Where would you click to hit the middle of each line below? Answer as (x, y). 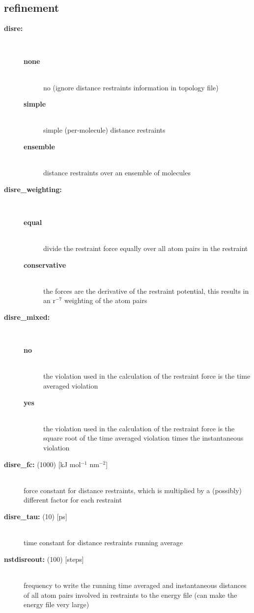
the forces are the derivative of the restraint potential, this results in (146, 291)
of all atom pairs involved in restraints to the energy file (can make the (130, 595)
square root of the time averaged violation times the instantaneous (143, 438)
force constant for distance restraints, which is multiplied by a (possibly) (133, 490)
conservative (45, 265)
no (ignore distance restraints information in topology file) (131, 87)
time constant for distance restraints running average (103, 543)
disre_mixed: (27, 317)
